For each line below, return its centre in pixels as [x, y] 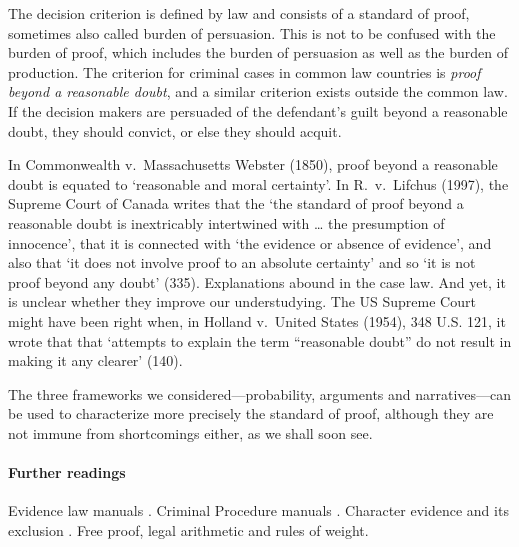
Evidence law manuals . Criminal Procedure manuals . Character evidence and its [258, 510]
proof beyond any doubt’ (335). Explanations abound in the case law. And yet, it [257, 281]
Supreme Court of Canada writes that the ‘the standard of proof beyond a [236, 203]
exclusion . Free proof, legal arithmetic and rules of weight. [188, 529]
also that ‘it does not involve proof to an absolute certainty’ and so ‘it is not [242, 262]
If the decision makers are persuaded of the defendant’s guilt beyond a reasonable [258, 110]
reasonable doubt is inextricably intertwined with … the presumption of [226, 222]
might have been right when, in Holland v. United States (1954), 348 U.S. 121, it [257, 320]
